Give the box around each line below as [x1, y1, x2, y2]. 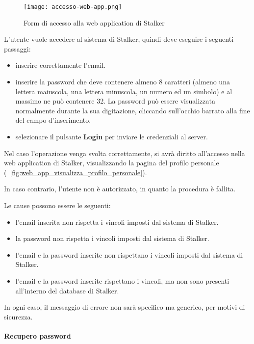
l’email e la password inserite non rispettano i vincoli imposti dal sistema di [15, 249, 243, 260]
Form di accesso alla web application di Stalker [24, 17, 165, 27]
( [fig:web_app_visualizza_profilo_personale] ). [4, 167, 147, 177]
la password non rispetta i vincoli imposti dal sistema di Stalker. [15, 233, 209, 243]
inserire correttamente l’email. [15, 60, 106, 70]
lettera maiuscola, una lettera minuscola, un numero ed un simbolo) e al [15, 86, 232, 96]
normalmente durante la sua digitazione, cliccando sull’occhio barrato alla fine [15, 105, 250, 115]
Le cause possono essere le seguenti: [4, 200, 111, 210]
